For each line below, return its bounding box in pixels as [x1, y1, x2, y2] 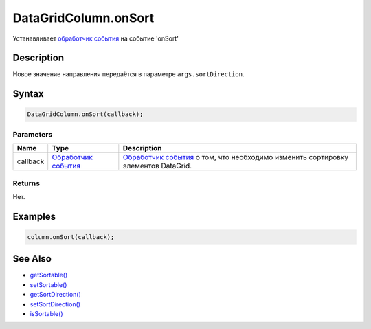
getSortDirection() [30, 291, 82, 299]
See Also [12, 253, 52, 264]
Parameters [12, 129, 53, 139]
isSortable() [30, 310, 63, 317]
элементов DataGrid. [122, 161, 192, 171]
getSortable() [30, 271, 68, 280]
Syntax [12, 88, 44, 100]
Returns [12, 179, 41, 188]
